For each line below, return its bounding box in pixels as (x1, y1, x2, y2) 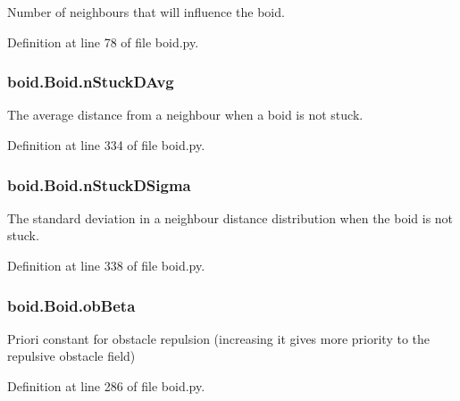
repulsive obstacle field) (7, 347, 136, 365)
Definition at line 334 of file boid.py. (7, 136, 205, 154)
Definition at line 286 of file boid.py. (7, 377, 205, 395)
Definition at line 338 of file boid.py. (7, 256, 205, 274)
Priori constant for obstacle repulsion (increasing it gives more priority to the (7, 329, 431, 347)
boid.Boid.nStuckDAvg (7, 71, 174, 93)
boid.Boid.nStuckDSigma (7, 173, 191, 196)
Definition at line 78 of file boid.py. (7, 32, 199, 51)
